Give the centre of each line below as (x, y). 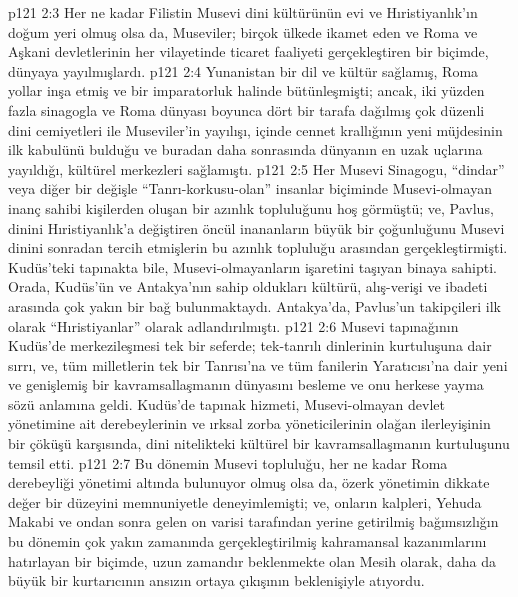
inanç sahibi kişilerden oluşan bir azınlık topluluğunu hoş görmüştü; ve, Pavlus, (251, 207)
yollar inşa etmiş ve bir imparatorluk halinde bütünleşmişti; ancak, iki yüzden (246, 90)
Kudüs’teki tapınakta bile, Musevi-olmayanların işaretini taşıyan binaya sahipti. (252, 266)
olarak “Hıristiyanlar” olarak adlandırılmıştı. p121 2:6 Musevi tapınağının (233, 325)
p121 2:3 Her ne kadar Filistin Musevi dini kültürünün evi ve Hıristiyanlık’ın (243, 12)
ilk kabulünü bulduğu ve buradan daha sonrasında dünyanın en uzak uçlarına (245, 149)
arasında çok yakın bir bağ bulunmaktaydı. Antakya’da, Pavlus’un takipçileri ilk (254, 305)
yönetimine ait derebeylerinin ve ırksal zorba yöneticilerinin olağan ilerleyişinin (249, 423)
